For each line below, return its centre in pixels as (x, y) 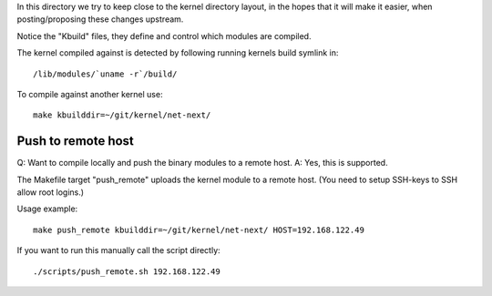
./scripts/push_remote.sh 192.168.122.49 (127, 271)
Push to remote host (75, 141)
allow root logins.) (51, 192)
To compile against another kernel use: (90, 94)
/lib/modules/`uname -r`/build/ (105, 74)
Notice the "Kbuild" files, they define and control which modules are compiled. (164, 36)
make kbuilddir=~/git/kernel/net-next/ (122, 115)
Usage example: (47, 209)
